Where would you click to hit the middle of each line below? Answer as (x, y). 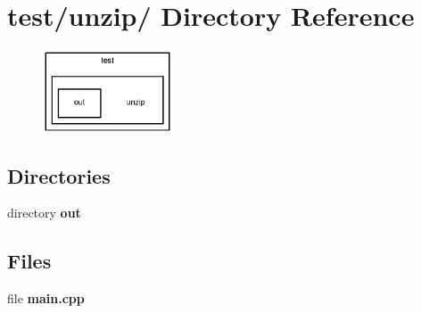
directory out (44, 213)
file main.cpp (46, 298)
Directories (59, 175)
